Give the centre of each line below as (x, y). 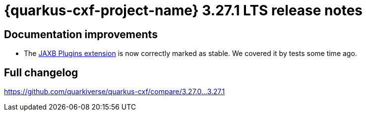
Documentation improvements (81, 34)
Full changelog (41, 72)
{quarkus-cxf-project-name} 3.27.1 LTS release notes (183, 10)
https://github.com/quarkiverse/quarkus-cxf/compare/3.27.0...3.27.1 (115, 92)
